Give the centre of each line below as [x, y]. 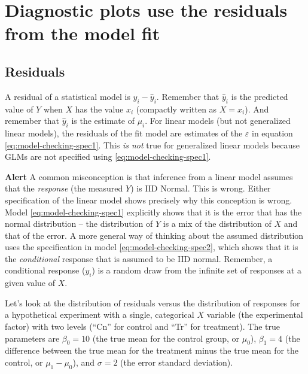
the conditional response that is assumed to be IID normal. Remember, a [139, 258]
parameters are [32, 338]
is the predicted [260, 96]
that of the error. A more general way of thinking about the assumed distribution [154, 235]
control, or [24, 362]
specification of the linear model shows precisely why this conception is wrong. [149, 200]
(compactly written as [176, 109]
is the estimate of [103, 121]
